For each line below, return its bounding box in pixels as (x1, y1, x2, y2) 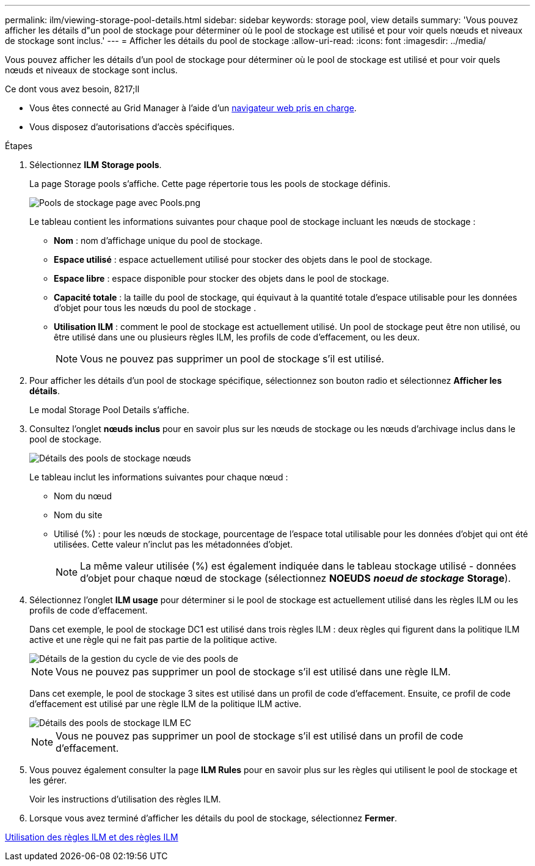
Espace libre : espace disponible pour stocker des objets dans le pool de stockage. (54, 273, 389, 284)
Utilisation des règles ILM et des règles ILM (5, 832, 178, 842)
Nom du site (54, 510, 103, 520)
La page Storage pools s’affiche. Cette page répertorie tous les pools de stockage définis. (29, 178, 391, 189)
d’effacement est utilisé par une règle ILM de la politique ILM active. (29, 699, 302, 709)
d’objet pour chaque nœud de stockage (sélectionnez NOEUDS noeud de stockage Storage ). (80, 572, 511, 584)
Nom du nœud (54, 491, 112, 501)
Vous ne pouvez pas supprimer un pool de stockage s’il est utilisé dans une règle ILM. (56, 666, 451, 678)
